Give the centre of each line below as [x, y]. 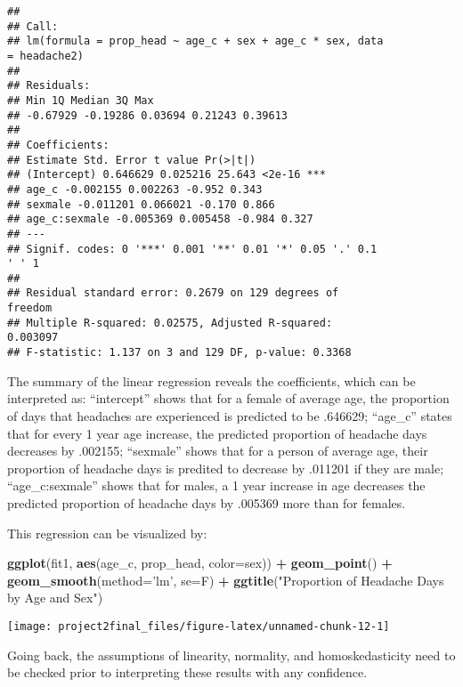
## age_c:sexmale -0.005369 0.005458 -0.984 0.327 [160, 219]
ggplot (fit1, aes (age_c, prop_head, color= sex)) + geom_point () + [200, 563]
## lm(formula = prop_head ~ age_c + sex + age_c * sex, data [195, 41]
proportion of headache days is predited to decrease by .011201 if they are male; [226, 468]
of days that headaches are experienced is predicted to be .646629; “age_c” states [230, 415]
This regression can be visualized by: [107, 533]
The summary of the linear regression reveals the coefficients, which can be [211, 380]
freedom [30, 308]
